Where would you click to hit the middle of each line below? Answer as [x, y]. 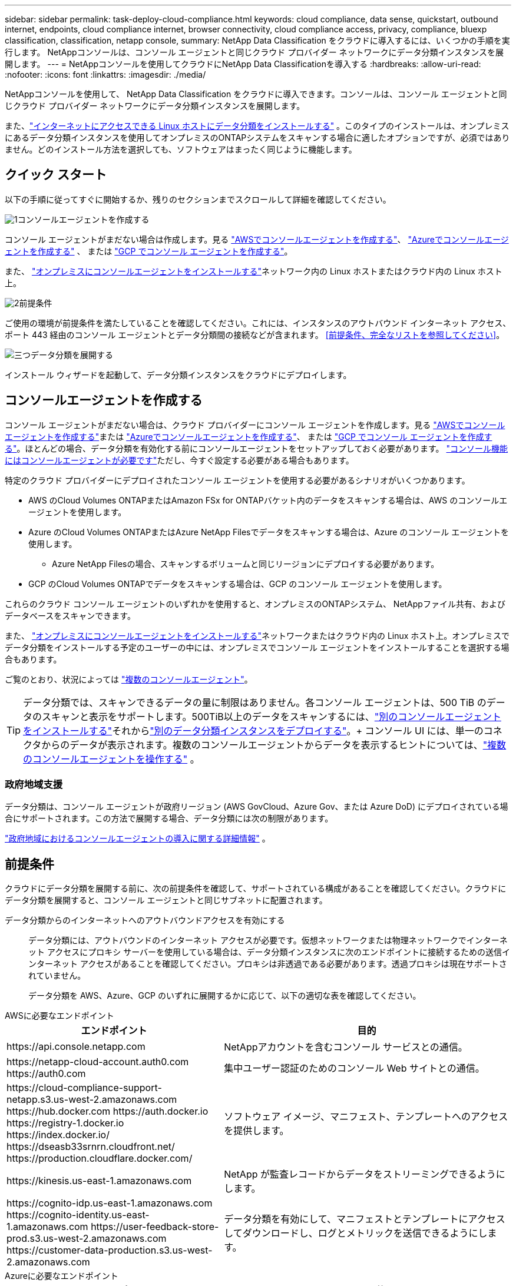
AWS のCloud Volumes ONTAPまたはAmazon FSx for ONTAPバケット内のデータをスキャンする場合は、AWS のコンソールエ [268, 500]
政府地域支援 [34, 785]
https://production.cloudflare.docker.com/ [100, 1159]
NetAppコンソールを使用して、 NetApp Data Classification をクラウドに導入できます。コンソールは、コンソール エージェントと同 [256, 94]
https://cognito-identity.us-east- [78, 1215]
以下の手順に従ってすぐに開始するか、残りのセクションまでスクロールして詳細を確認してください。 [198, 199]
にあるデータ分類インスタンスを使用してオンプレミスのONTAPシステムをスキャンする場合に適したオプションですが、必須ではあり [257, 137]
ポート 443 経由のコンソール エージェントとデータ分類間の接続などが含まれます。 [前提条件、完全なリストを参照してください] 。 [255, 334]
